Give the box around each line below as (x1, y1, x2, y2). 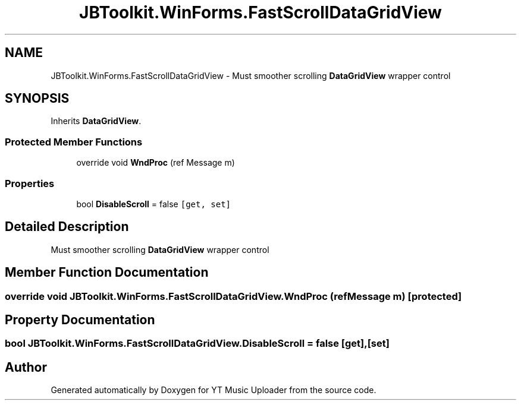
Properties (5, 177, 55, 189)
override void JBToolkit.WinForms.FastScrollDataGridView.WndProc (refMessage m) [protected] (5, 290, 462, 302)
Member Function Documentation (5, 265, 209, 280)
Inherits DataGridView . (51, 116, 142, 126)
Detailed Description (5, 219, 129, 235)
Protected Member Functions (5, 135, 143, 148)
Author (5, 359, 47, 375)
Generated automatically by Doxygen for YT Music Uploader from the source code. (51, 385, 376, 395)
